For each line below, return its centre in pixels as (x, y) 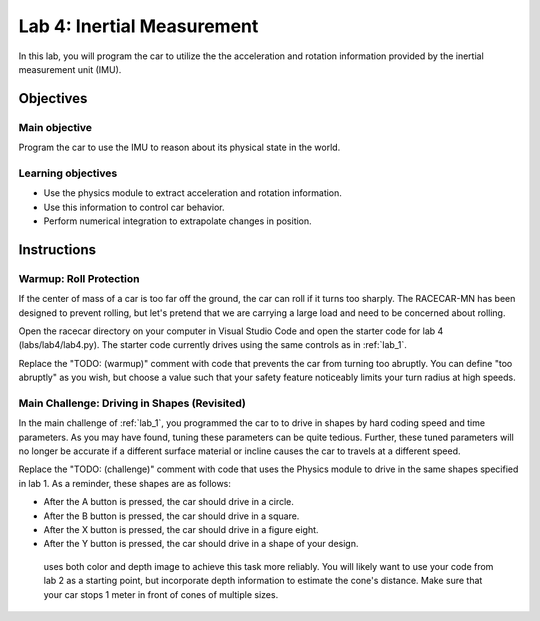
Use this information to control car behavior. (134, 207)
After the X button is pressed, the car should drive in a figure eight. (181, 529)
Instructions (57, 249)
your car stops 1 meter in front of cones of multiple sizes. (161, 594)
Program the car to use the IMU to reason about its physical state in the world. (179, 147)
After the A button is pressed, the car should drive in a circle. (169, 502)
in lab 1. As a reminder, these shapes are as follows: (125, 483)
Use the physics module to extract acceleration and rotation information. (192, 193)
